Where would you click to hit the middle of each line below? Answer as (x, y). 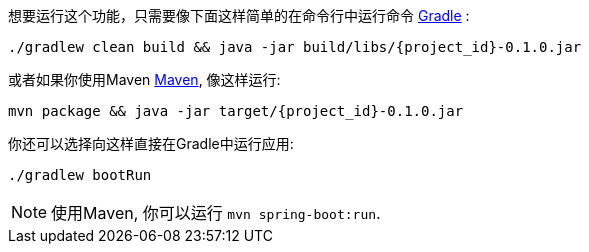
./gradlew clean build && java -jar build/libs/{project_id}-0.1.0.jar (295, 47)
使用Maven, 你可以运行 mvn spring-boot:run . (216, 213)
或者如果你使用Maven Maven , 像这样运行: (144, 79)
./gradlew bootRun (80, 175)
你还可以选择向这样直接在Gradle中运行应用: (151, 143)
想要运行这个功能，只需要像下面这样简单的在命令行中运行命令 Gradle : (239, 15)
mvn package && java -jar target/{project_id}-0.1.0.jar (236, 111)
